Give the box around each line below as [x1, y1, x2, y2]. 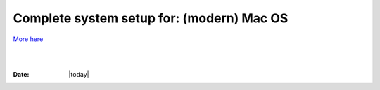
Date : [13, 70, 30, 78]
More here [13, 35, 44, 43]
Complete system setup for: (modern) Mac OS [13, 10, 289, 26]
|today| [68, 70, 89, 78]
